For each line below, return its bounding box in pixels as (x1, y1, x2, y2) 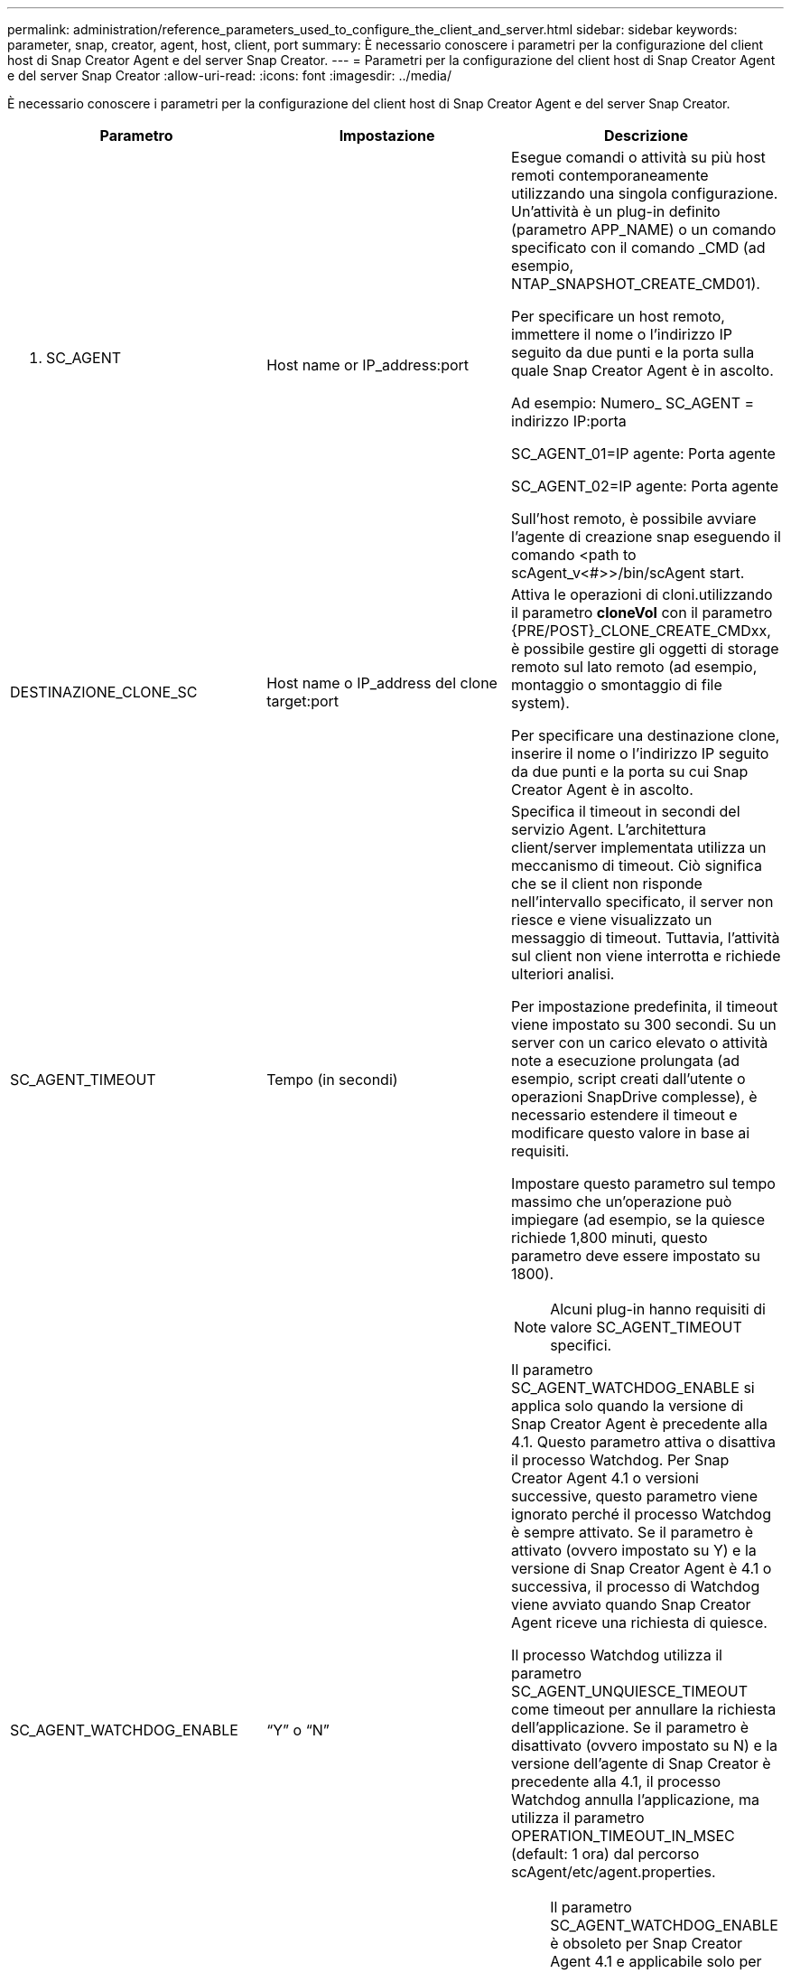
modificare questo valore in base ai (511, 1124, 750, 1142)
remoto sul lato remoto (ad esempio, (511, 658, 758, 676)
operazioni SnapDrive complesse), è (511, 1088, 758, 1106)
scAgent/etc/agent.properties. (511, 1863, 716, 1881)
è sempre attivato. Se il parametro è (511, 1523, 754, 1541)
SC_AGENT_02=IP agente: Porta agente (511, 477, 779, 495)
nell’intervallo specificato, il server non (511, 893, 774, 911)
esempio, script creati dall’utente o (511, 1070, 746, 1088)
